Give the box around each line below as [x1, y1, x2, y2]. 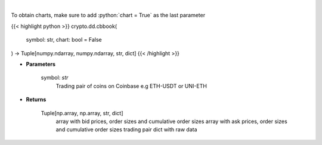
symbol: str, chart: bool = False [26, 36, 102, 43]
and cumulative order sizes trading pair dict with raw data [55, 126, 197, 133]
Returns [26, 96, 47, 103]
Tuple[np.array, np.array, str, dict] [41, 109, 123, 116]
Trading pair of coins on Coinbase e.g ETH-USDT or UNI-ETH [55, 82, 207, 89]
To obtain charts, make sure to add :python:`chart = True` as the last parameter [11, 12, 206, 19]
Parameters [26, 60, 56, 68]
